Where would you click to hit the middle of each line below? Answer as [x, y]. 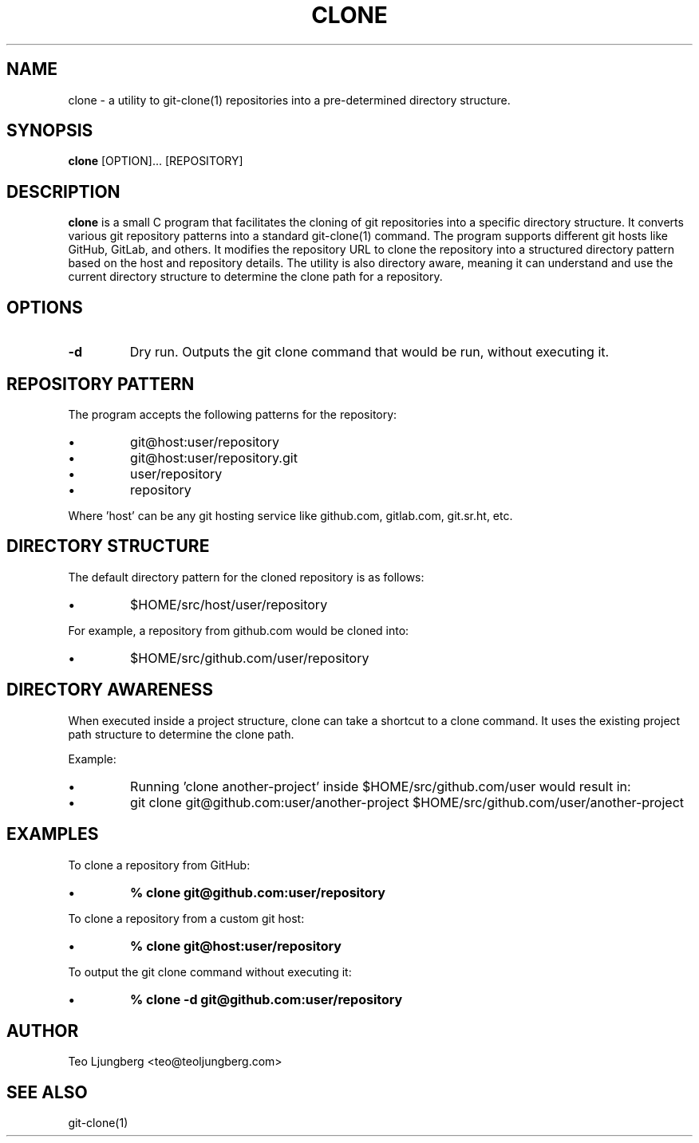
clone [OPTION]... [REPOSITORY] [156, 161]
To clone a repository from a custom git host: [186, 918]
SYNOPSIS [50, 131]
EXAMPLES [53, 834]
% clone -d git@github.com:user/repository [267, 999]
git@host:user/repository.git [214, 457]
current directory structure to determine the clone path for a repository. [255, 277]
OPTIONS [45, 307]
